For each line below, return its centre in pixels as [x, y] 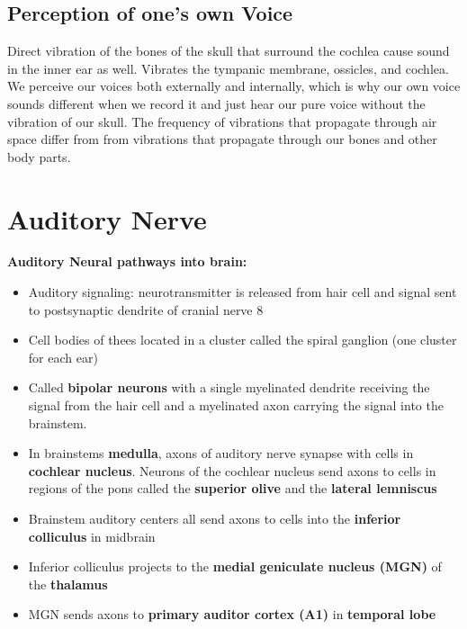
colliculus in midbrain [92, 536]
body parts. [39, 156]
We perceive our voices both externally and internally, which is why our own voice [234, 86]
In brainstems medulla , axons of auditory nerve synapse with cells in [221, 453]
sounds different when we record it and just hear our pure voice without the [216, 103]
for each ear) [63, 357]
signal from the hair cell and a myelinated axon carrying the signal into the [236, 405]
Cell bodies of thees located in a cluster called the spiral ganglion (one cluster [242, 340]
